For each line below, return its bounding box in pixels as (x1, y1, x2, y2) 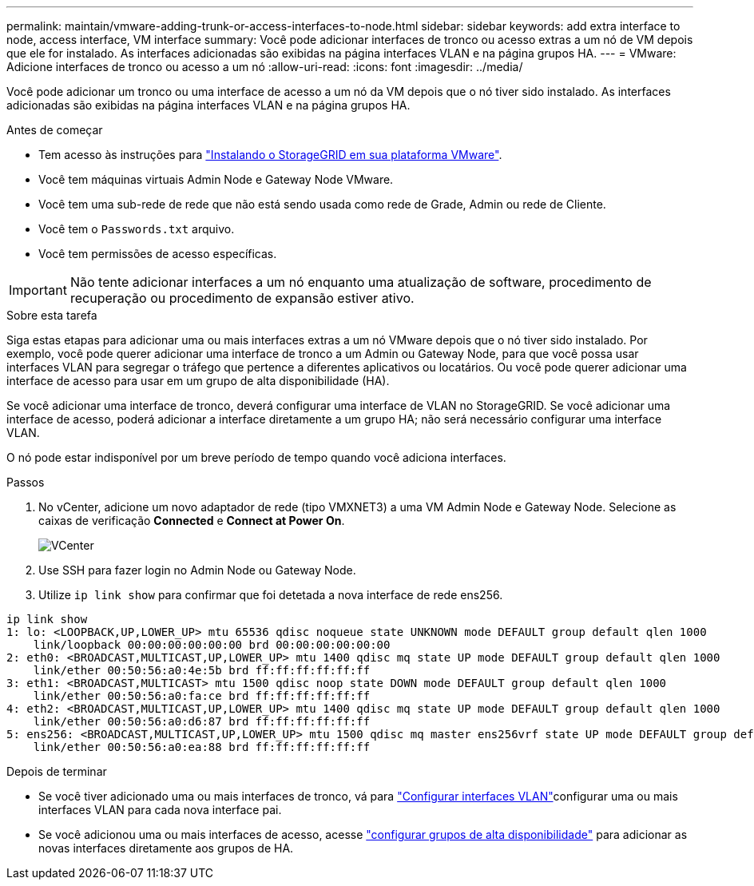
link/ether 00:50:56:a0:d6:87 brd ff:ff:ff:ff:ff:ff (33, 715, 371, 728)
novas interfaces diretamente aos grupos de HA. (38, 841, 294, 855)
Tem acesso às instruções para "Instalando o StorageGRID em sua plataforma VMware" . (38, 148, 502, 161)
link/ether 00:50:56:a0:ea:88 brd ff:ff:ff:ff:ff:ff (33, 741, 371, 753)
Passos (6, 475, 45, 489)
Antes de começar (6, 123, 103, 137)
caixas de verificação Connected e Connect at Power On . (38, 514, 345, 527)
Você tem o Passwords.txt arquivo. (38, 222, 235, 236)
